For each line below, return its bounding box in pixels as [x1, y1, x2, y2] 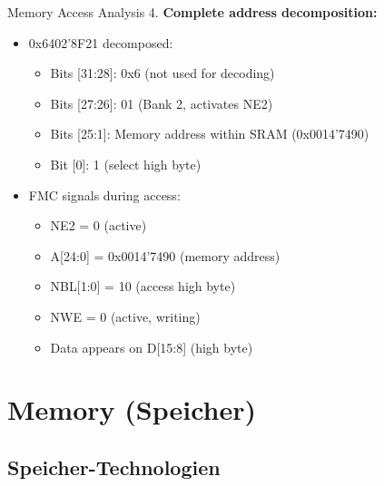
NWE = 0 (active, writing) [50, 306, 201, 326]
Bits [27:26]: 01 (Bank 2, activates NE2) [50, 93, 273, 112]
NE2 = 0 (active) [50, 216, 147, 235]
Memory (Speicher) [7, 391, 256, 428]
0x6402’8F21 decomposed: [28, 33, 173, 52]
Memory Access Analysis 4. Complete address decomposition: [7, 3, 378, 21]
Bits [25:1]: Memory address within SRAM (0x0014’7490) [50, 124, 369, 143]
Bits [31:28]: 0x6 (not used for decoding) [50, 63, 275, 83]
